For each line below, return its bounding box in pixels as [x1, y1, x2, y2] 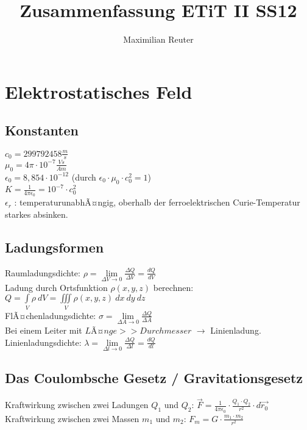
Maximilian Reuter [123, 33, 194, 46]
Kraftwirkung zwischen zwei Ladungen [5, 398, 149, 411]
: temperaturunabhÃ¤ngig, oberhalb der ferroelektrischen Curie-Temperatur [14, 196, 300, 209]
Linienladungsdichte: [5, 335, 82, 348]
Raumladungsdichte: [5, 266, 80, 279]
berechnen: [153, 281, 194, 293]
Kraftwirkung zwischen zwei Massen [5, 412, 139, 425]
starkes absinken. [5, 207, 68, 220]
